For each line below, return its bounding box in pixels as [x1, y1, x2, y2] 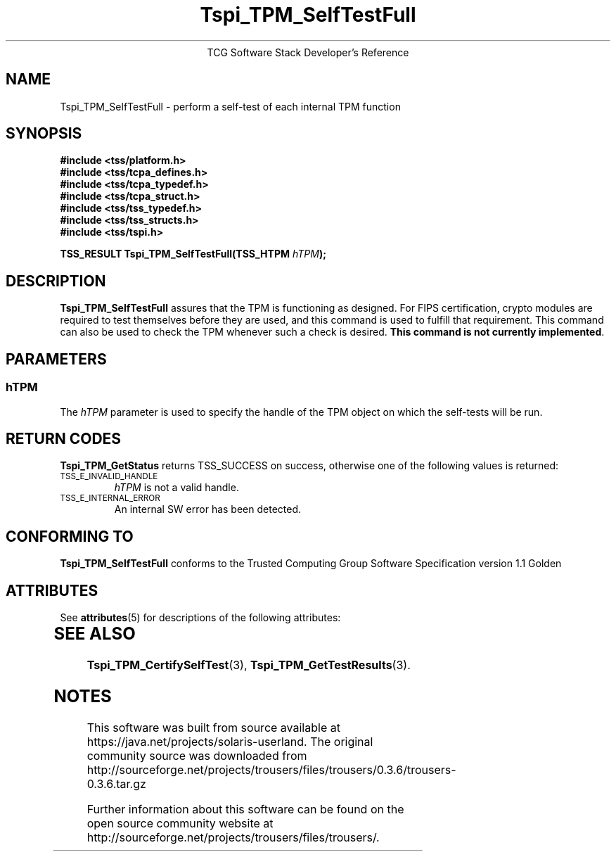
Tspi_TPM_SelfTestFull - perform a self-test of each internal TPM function [60, 100, 401, 113]
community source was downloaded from [86, 748, 307, 763]
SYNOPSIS [6, 125, 82, 143]
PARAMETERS [6, 350, 107, 368]
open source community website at [86, 815, 274, 830]
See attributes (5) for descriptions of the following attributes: [60, 611, 341, 624]
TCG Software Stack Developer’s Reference [207, 46, 409, 58]
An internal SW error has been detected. [114, 503, 302, 516]
